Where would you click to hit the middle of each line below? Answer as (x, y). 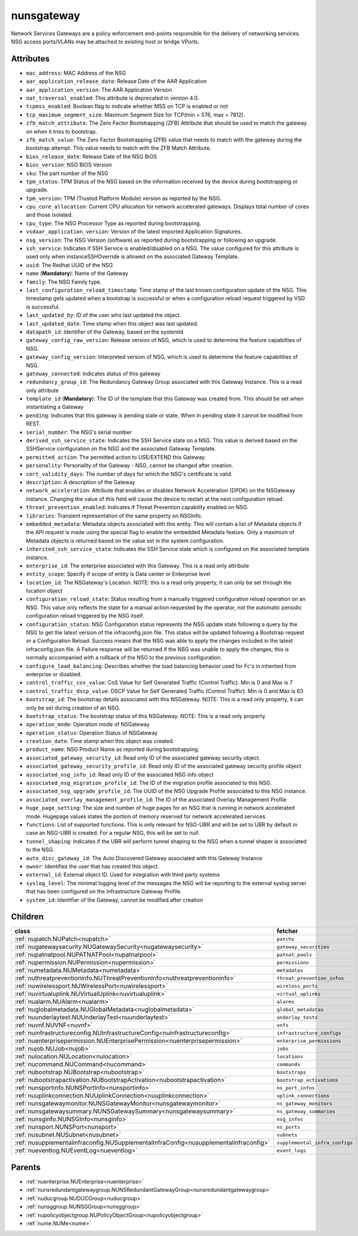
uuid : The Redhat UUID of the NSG (70, 265)
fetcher (287, 931)
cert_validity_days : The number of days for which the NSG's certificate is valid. (129, 474)
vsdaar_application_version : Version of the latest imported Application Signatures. (134, 232)
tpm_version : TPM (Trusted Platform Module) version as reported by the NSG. (124, 198)
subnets (287, 1135)
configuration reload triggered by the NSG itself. (85, 616)
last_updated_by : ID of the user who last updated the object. (104, 315)
